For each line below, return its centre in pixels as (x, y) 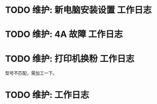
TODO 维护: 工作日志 (47, 95)
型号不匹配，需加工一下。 (31, 73)
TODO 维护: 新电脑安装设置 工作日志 (78, 10)
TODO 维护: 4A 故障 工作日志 (64, 34)
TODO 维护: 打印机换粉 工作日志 (70, 59)
